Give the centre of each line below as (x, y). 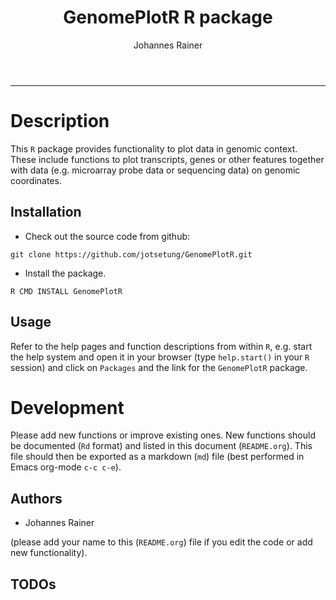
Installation (46, 212)
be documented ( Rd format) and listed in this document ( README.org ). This (161, 446)
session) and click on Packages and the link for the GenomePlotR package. (159, 367)
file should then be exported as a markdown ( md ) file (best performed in (157, 457)
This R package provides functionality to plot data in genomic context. (154, 148)
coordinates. (36, 180)
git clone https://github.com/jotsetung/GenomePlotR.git (131, 254)
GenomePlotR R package (168, 17)
